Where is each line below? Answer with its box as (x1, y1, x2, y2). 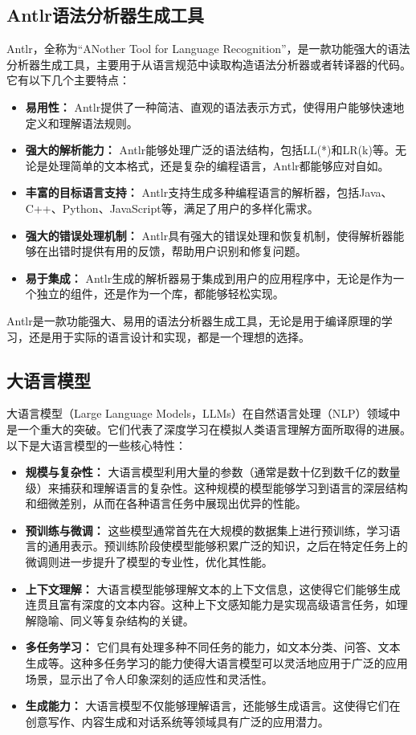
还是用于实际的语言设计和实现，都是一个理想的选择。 (28, 328, 310, 345)
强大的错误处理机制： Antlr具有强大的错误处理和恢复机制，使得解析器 (25, 227, 394, 243)
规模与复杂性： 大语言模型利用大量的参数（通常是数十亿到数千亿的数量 (25, 463, 401, 480)
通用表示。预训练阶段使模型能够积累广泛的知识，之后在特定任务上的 (47, 537, 408, 554)
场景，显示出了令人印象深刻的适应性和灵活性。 (25, 670, 273, 687)
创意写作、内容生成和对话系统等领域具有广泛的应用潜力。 (25, 713, 329, 729)
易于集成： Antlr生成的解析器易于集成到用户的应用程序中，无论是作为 (25, 269, 394, 286)
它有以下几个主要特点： (6, 71, 130, 88)
